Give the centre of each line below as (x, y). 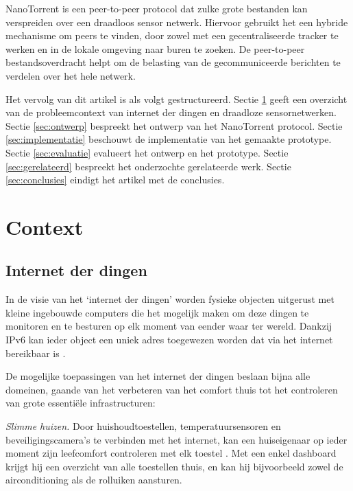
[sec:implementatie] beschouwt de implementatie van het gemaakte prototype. (169, 139)
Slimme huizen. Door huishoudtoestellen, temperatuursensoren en (143, 426)
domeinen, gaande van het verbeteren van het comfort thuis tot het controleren (172, 389)
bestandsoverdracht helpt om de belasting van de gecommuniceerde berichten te (173, 62)
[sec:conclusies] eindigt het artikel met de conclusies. (115, 180)
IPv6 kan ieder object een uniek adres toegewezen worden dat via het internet (169, 340)
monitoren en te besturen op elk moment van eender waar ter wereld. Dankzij (169, 326)
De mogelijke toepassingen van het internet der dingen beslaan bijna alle (158, 376)
